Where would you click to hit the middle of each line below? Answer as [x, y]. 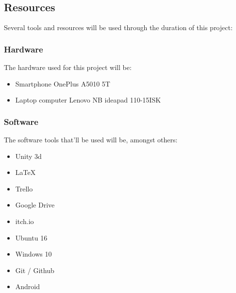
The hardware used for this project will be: [68, 67]
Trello [24, 188]
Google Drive [35, 205]
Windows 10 [34, 254]
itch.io [25, 221]
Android [28, 286]
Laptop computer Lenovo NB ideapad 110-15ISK [88, 100]
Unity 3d [28, 156]
